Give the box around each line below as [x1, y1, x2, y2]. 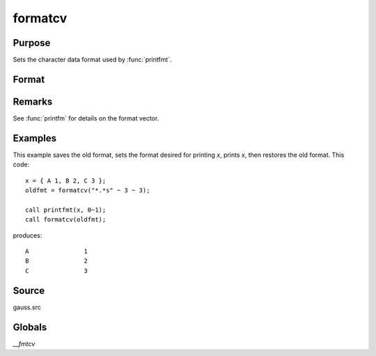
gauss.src [13, 303, 41, 311]
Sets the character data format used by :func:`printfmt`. [13, 56, 172, 64]
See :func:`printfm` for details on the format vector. [13, 114, 159, 122]
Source [13, 284, 45, 296]
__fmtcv [13, 339, 36, 348]
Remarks [13, 95, 53, 107]
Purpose [13, 37, 51, 49]
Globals [13, 321, 47, 333]
